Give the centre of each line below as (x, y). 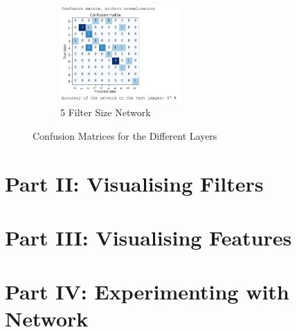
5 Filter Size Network (106, 112)
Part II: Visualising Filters (134, 183)
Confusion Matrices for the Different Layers (125, 135)
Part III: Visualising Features (148, 237)
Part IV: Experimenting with (147, 292)
